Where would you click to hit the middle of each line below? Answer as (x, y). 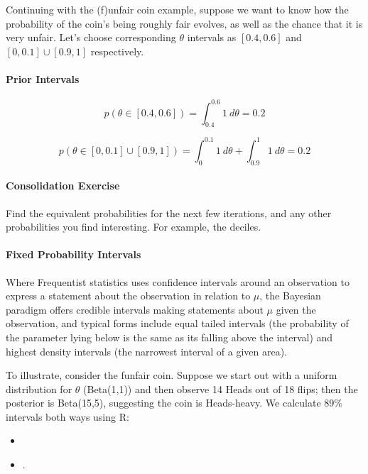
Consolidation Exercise (63, 186)
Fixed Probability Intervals (74, 254)
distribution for (39, 388)
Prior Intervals (43, 78)
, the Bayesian (290, 296)
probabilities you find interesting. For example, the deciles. (134, 227)
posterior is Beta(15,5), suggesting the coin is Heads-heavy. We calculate (163, 403)
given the (296, 309)
